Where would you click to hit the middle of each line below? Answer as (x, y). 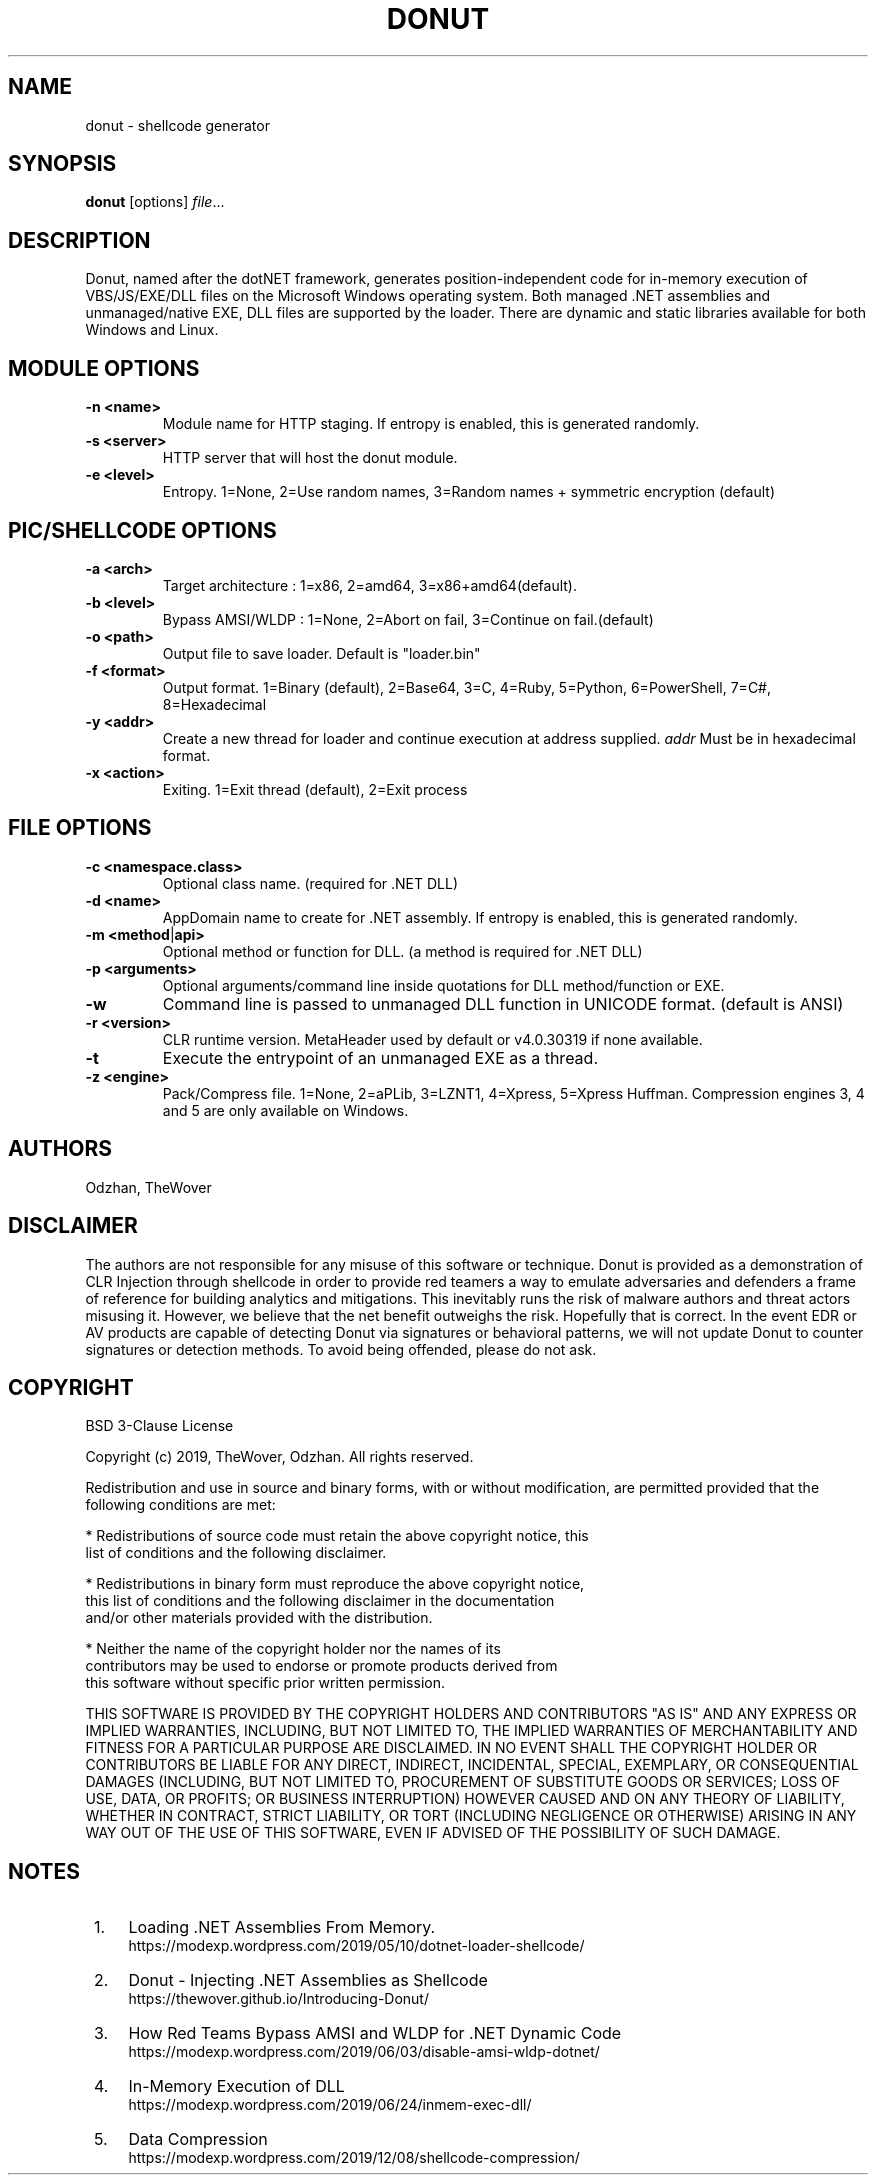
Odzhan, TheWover (148, 1187)
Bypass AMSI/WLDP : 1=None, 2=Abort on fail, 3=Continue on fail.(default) (408, 619)
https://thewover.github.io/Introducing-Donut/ (278, 1999)
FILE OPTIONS (80, 828)
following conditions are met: (180, 1505)
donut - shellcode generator (177, 125)
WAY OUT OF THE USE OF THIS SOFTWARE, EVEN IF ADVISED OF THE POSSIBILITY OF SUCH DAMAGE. (433, 1833)
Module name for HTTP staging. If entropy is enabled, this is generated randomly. (431, 424)
